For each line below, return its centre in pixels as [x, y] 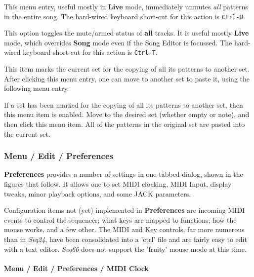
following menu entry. [37, 88]
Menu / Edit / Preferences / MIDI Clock [76, 268]
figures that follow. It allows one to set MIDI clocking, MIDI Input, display [118, 184]
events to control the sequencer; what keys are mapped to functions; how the [120, 219]
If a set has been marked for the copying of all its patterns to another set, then [124, 104]
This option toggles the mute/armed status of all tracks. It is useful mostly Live [127, 33]
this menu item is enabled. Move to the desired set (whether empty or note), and [127, 114]
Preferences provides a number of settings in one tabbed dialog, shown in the [124, 174]
